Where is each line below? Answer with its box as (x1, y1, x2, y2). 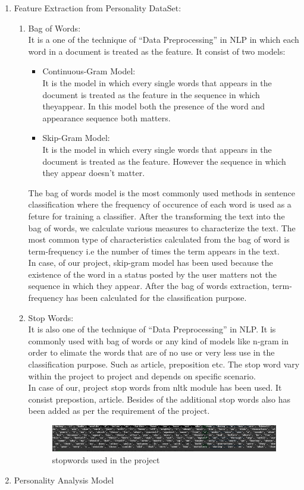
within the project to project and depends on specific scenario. (28, 369, 256, 382)
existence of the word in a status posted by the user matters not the (28, 268, 277, 280)
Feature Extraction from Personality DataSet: (14, 2, 181, 14)
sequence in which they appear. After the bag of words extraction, (28, 279, 269, 292)
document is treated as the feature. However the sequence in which (42, 155, 286, 167)
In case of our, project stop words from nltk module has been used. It (28, 381, 282, 394)
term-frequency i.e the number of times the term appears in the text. (28, 244, 280, 257)
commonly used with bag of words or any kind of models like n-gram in (28, 334, 289, 347)
